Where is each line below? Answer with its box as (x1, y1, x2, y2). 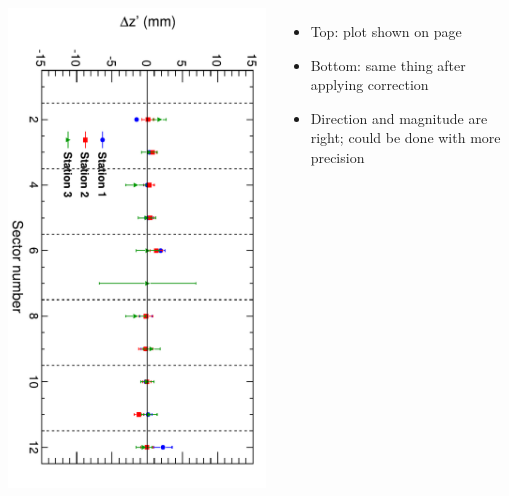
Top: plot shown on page (310, 21, 462, 41)
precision (310, 146, 365, 167)
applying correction (310, 74, 429, 95)
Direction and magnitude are (310, 107, 488, 128)
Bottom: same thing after (310, 54, 466, 75)
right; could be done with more (310, 127, 501, 148)
